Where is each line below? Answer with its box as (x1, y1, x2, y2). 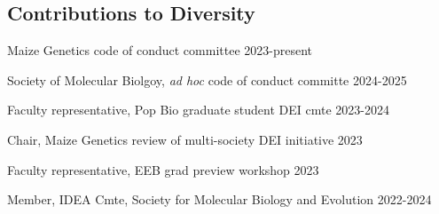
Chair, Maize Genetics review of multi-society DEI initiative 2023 (7, 130, 363, 148)
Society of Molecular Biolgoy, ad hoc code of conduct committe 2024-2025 (7, 70, 407, 89)
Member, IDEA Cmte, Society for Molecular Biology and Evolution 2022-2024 (7, 190, 432, 209)
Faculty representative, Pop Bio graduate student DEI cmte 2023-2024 (7, 100, 389, 119)
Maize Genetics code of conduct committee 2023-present (7, 41, 313, 59)
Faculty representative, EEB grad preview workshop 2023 (7, 160, 319, 178)
